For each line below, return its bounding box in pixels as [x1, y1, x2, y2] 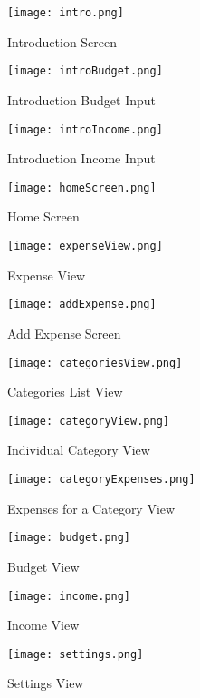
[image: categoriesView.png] [7, 356, 183, 369]
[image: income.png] [7, 589, 131, 603]
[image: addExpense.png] [7, 298, 157, 311]
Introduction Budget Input [7, 90, 156, 109]
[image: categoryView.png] [7, 414, 169, 428]
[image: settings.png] [7, 647, 144, 661]
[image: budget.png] [7, 531, 131, 545]
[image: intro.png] [7, 6, 124, 19]
